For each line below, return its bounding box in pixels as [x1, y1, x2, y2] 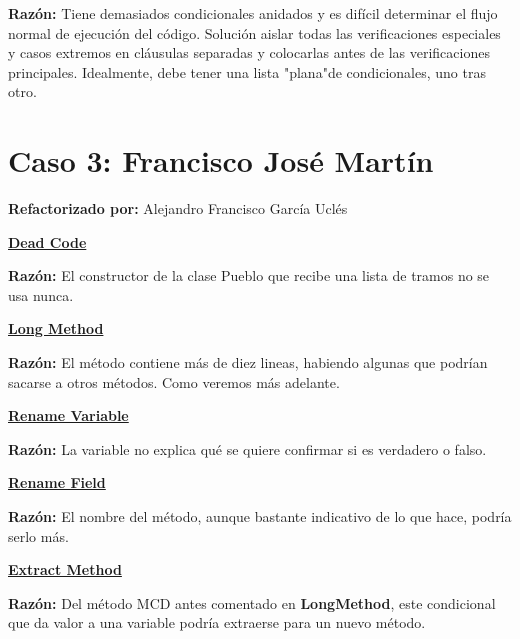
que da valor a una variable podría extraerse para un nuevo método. [8, 612, 426, 633]
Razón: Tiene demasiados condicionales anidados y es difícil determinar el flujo [8, 3, 498, 23]
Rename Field [8, 472, 106, 493]
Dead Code [8, 231, 87, 252]
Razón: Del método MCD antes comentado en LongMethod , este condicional [8, 592, 496, 613]
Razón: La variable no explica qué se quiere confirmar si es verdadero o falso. [8, 438, 487, 459]
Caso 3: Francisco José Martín [8, 140, 434, 181]
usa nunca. [8, 284, 74, 305]
